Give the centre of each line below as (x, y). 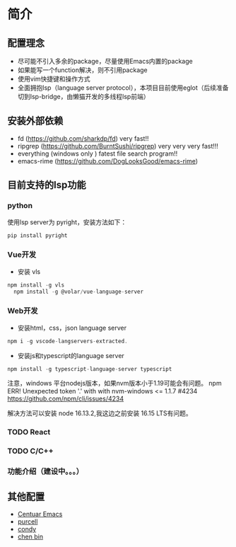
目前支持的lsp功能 (47, 185)
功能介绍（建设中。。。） (45, 471)
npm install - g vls (36, 285)
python (20, 206)
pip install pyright (38, 235)
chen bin (30, 537)
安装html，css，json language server (72, 328)
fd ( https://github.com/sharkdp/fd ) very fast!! (83, 138)
